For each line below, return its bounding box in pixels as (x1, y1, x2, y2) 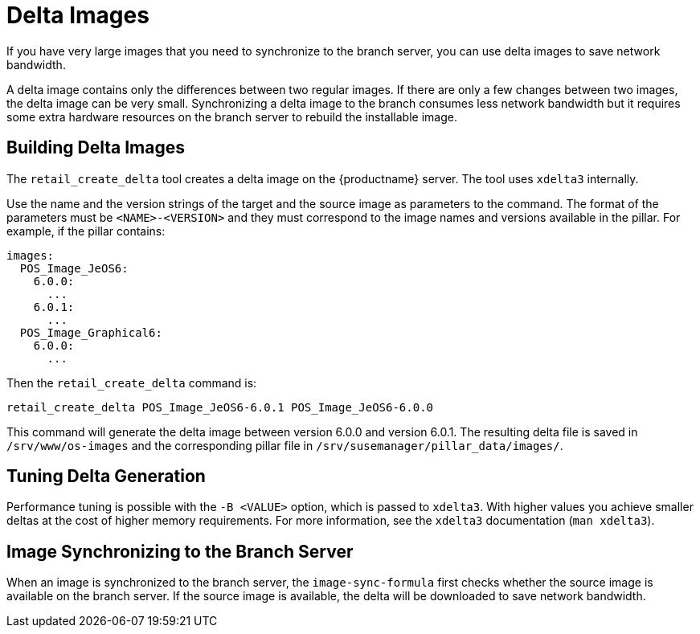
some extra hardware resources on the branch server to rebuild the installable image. (6, 109, 457, 124)
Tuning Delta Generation (6, 466, 206, 487)
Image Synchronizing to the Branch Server (6, 541, 354, 562)
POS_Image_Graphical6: (19, 325, 162, 339)
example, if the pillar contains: (6, 223, 166, 238)
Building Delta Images (6, 137, 186, 158)
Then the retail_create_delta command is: (6, 375, 257, 390)
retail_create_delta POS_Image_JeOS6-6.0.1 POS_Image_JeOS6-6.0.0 (6, 400, 434, 414)
